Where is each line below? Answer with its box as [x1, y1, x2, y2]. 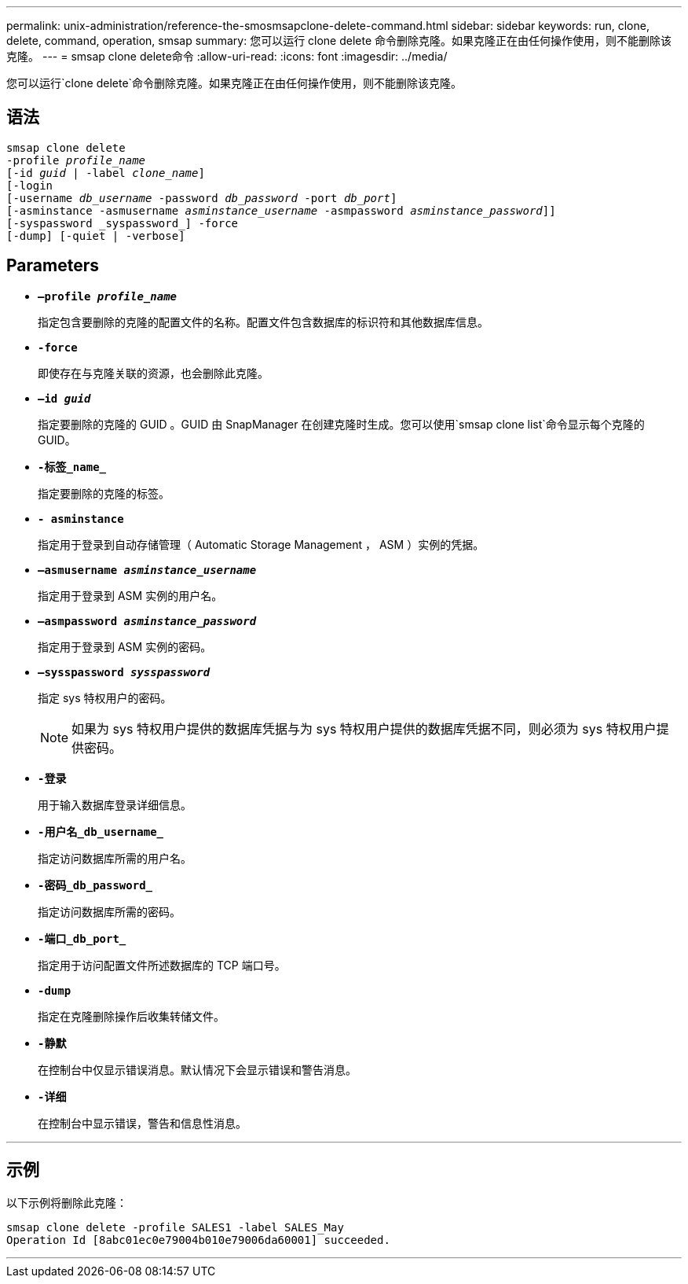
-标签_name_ [38, 460, 107, 473]
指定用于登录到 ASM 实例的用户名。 [38, 588, 223, 602]
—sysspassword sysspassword [38, 665, 210, 679]
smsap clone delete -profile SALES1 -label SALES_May [6, 1220, 344, 1234]
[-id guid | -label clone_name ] [6, 166, 205, 179]
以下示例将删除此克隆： [6, 1195, 127, 1209]
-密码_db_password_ [38, 878, 153, 892]
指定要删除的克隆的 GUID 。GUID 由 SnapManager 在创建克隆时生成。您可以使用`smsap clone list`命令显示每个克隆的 [38, 417, 645, 431]
